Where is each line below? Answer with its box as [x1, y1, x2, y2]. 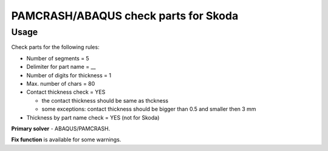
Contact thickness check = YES [26, 88, 106, 96]
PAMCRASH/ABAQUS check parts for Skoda [11, 9, 239, 22]
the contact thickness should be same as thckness [41, 97, 169, 104]
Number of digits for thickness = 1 [26, 71, 112, 79]
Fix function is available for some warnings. [11, 136, 121, 143]
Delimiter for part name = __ [26, 63, 96, 71]
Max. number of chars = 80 [26, 80, 95, 87]
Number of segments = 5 [26, 54, 89, 62]
